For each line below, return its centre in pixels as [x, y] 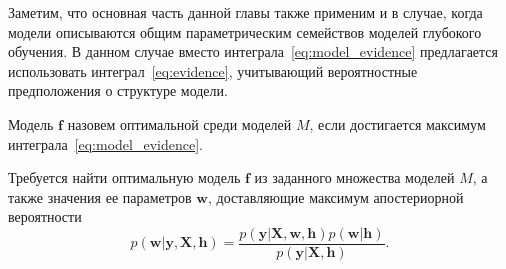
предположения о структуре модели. [118, 90]
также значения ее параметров [100, 196]
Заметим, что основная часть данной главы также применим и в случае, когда [245, 12]
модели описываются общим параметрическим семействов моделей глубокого [245, 31]
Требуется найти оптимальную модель [124, 177]
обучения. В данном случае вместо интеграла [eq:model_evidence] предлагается [253, 51]
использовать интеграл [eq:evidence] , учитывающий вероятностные [213, 70]
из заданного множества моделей [354, 177]
